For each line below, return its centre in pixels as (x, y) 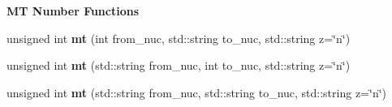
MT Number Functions (73, 11)
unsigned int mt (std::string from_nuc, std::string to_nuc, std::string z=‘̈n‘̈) (197, 92)
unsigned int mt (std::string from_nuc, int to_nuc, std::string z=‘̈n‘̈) (179, 65)
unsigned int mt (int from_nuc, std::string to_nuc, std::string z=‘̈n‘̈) (179, 38)
